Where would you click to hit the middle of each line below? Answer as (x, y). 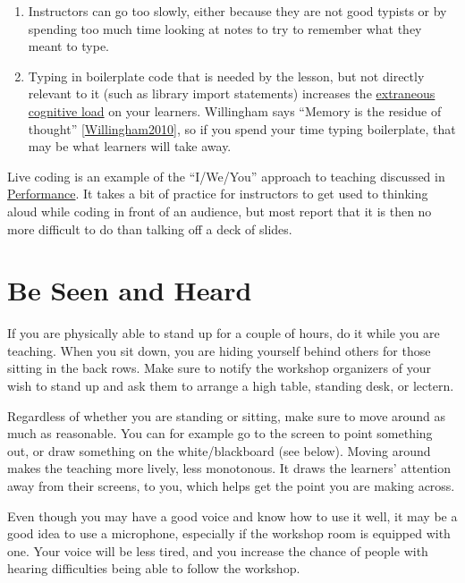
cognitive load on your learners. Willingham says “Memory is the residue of (235, 110)
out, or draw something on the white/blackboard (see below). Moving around (219, 450)
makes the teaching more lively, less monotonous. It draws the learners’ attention (229, 468)
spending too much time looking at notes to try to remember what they (225, 28)
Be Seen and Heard (130, 290)
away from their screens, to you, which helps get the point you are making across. (231, 486)
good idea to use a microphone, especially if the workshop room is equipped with (229, 533)
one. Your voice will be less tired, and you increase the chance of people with (218, 550)
